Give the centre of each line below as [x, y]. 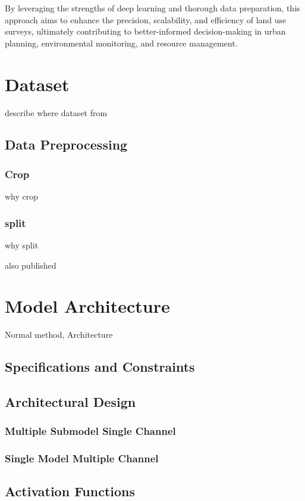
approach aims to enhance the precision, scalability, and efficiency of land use [146, 19]
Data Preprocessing [66, 144]
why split [22, 245]
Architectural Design [70, 401]
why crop [22, 196]
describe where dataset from [56, 112]
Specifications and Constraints [100, 367]
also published [31, 265]
